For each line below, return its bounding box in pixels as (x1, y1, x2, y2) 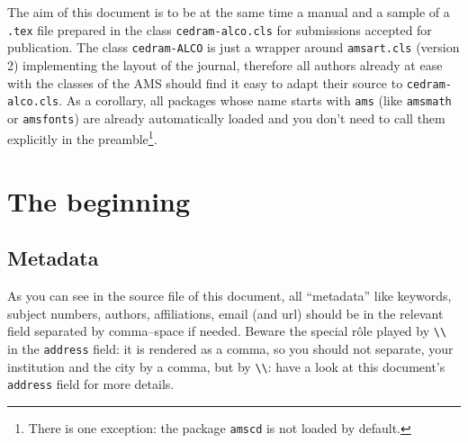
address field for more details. (7, 375, 175, 393)
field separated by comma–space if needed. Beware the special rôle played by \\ (7, 321, 447, 340)
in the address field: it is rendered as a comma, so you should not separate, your (7, 339, 454, 358)
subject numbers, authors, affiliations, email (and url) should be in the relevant (7, 303, 444, 322)
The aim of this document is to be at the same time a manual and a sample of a (7, 3, 450, 21)
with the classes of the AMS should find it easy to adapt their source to (7, 73, 403, 92)
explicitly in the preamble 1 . (7, 127, 157, 149)
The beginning (7, 182, 191, 219)
